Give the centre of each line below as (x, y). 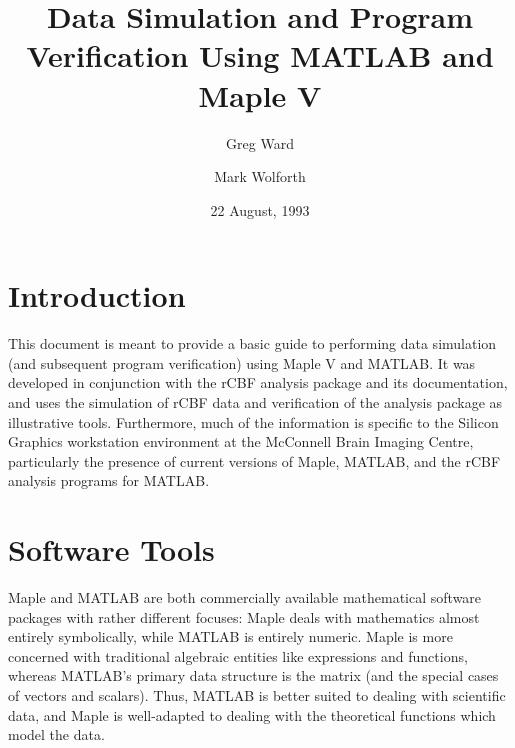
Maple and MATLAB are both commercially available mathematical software (245, 597)
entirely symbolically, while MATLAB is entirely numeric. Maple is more (230, 636)
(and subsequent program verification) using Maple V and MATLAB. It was (242, 362)
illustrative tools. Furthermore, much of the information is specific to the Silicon (253, 421)
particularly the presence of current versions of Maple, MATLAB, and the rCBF (254, 460)
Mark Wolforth (260, 176)
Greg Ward (260, 142)
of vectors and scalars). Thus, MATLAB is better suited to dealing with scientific (257, 695)
